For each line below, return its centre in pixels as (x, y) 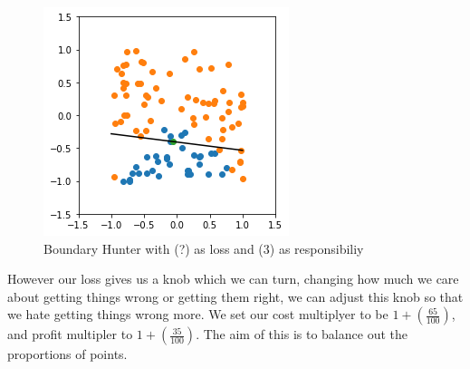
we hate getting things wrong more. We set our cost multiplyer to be (198, 314)
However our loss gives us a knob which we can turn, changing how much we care (233, 279)
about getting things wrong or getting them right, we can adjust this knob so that (235, 296)
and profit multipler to (70, 334)
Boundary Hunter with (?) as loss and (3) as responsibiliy (204, 248)
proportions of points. (67, 354)
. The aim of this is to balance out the (302, 334)
